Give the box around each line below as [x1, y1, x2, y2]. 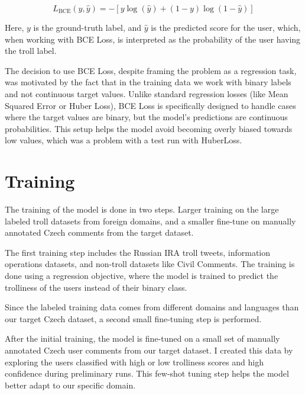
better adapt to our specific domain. [5, 378, 136, 391]
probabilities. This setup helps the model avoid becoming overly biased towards [5, 122, 293, 134]
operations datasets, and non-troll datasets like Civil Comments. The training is [5, 258, 295, 270]
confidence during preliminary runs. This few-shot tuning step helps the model [5, 367, 289, 380]
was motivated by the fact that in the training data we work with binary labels [5, 76, 291, 88]
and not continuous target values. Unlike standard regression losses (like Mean [5, 87, 288, 99]
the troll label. [5, 44, 57, 57]
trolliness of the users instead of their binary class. [5, 281, 187, 293]
